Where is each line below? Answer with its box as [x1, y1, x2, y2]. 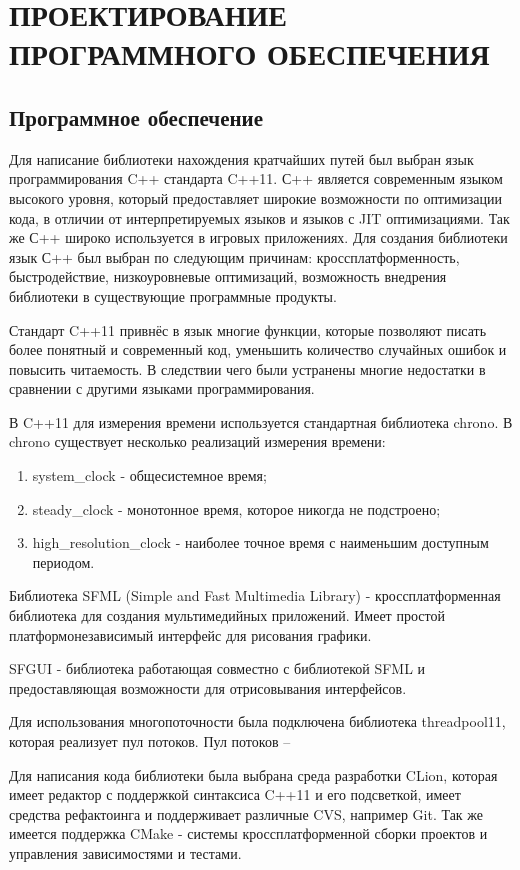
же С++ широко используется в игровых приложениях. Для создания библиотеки [9, 227, 508, 248]
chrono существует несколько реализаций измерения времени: [9, 431, 386, 452]
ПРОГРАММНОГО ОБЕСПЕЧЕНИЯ [9, 33, 490, 74]
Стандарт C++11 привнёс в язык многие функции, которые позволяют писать [9, 319, 487, 340]
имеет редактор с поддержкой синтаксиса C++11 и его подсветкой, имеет [9, 784, 461, 805]
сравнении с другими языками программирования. [9, 378, 315, 399]
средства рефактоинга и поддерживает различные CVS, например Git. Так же [9, 803, 484, 824]
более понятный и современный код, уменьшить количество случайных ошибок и [9, 339, 507, 360]
